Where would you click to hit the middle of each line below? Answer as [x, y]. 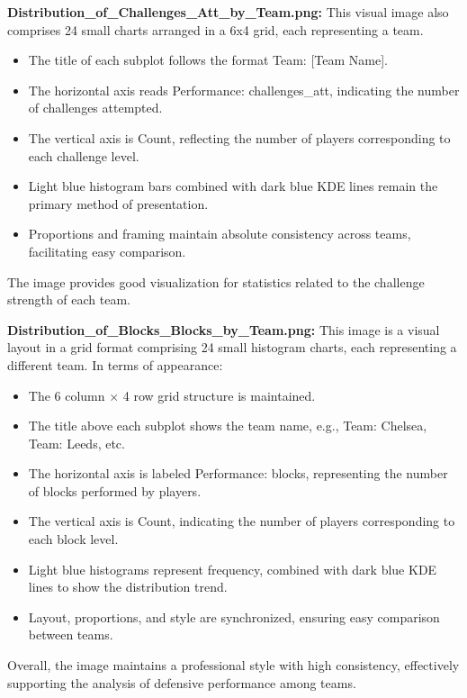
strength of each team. [69, 299]
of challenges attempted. [95, 108]
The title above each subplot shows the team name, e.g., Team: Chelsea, [228, 426]
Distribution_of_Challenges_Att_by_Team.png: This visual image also [228, 12]
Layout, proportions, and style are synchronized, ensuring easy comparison [234, 616]
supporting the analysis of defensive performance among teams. [182, 682]
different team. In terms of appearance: [115, 364]
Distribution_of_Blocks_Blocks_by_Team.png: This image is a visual [224, 329]
